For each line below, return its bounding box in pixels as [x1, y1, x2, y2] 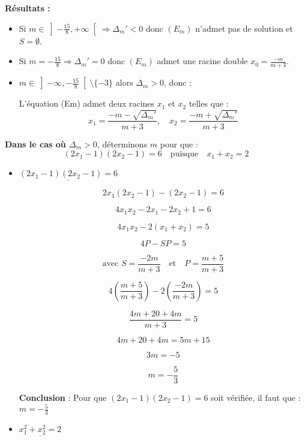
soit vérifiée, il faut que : [211, 391, 301, 403]
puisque [170, 150, 199, 159]
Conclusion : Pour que [19, 391, 107, 403]
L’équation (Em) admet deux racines [19, 97, 155, 110]
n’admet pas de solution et [195, 22, 294, 34]
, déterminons [97, 137, 148, 150]
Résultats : [5, 2, 50, 14]
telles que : [189, 97, 229, 110]
